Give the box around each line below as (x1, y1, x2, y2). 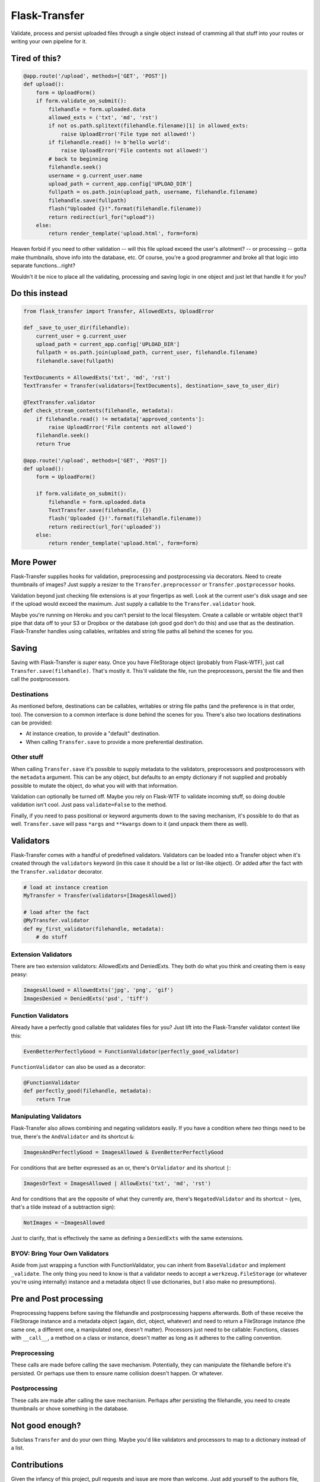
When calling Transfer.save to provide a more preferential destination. (25, 738, 204, 745)
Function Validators (11, 1011, 69, 1020)
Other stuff (11, 753, 44, 761)
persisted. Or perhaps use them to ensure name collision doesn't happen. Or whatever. (11, 1369, 223, 1376)
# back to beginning (48, 155, 108, 162)
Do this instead (11, 288, 68, 299)
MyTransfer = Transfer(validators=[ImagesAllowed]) (23, 892, 177, 899)
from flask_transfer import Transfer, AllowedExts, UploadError (23, 308, 215, 314)
